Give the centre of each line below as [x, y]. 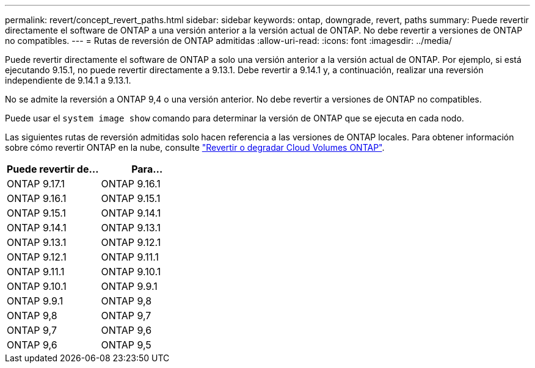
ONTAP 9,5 [126, 345]
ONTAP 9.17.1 [36, 184]
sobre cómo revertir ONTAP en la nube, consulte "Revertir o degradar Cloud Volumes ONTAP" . [195, 147]
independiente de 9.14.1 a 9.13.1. [68, 80]
